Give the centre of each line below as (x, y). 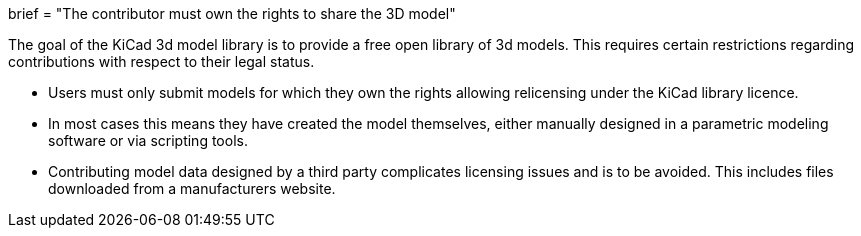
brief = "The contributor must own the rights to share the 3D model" (232, 13)
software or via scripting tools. (148, 140)
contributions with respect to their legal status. (161, 61)
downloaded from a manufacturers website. (192, 188)
